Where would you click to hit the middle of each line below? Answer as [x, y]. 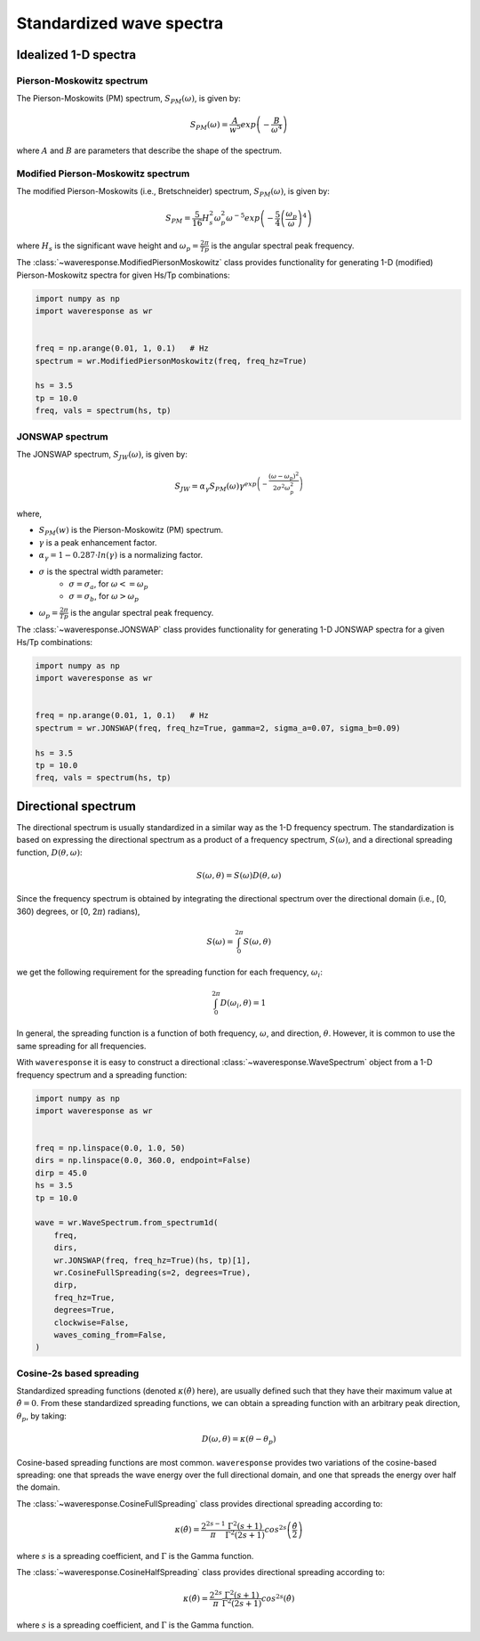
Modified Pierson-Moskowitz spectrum [103, 174]
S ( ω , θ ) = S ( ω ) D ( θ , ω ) [239, 875]
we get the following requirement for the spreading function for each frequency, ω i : [170, 973]
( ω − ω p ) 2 [284, 477]
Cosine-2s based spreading [78, 1373]
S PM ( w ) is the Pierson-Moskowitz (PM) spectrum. [131, 531]
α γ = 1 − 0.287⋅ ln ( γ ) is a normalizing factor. [121, 556]
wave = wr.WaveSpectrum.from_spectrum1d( [127, 1223]
